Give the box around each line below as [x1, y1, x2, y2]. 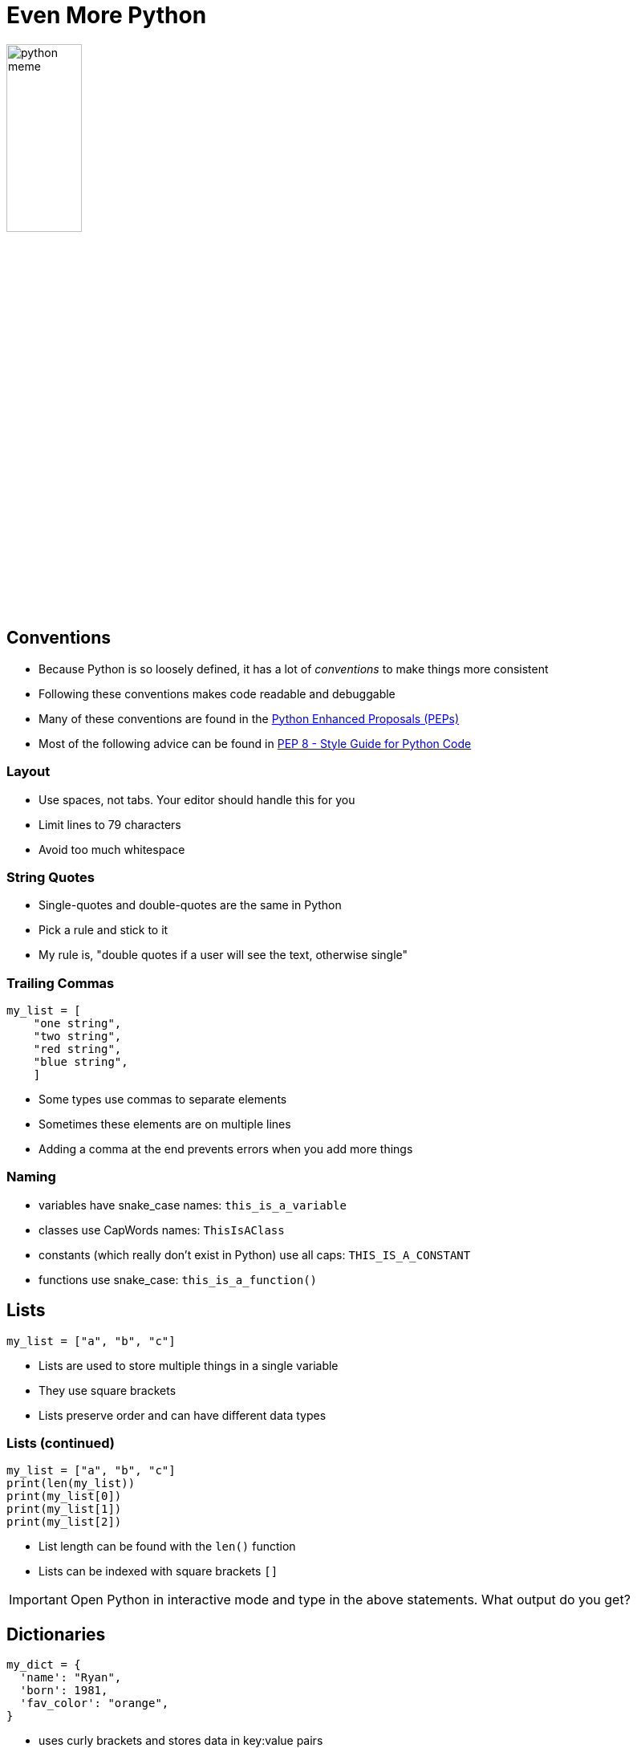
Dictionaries [6, 1624, 106, 1644]
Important [9, 1591, 67, 1608]
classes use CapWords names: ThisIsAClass [39, 1222, 285, 1237]
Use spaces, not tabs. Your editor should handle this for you [39, 792, 355, 807]
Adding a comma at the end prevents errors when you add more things [39, 1142, 413, 1156]
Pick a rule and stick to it [39, 923, 168, 937]
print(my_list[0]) [6, 1490, 122, 1503]
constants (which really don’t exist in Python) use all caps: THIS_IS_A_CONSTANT [39, 1247, 471, 1262]
